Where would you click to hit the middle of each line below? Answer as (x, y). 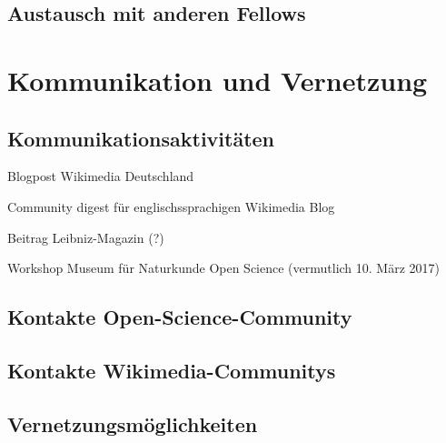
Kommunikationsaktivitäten (141, 138)
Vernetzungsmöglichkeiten (133, 423)
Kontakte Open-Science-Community (180, 317)
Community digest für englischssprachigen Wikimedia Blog (171, 206)
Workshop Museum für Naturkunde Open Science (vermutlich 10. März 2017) (223, 268)
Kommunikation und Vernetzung (218, 80)
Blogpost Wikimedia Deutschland (101, 176)
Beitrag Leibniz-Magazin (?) (86, 237)
